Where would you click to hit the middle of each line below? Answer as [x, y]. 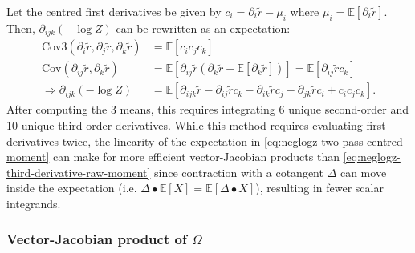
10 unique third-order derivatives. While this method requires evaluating [185, 124]
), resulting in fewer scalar [319, 188]
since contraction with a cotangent [239, 172]
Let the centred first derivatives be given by [114, 11]
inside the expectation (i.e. [72, 188]
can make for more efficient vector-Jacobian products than [196, 157]
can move [363, 172]
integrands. [34, 203]
